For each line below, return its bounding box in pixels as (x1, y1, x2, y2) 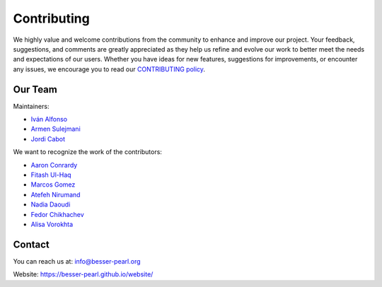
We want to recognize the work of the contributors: (13, 148, 163, 156)
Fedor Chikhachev (30, 210, 84, 218)
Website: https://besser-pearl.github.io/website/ (13, 270, 154, 279)
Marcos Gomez (30, 180, 76, 189)
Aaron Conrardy (30, 160, 78, 169)
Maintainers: (13, 102, 50, 110)
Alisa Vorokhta (30, 220, 74, 228)
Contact (13, 238, 50, 250)
